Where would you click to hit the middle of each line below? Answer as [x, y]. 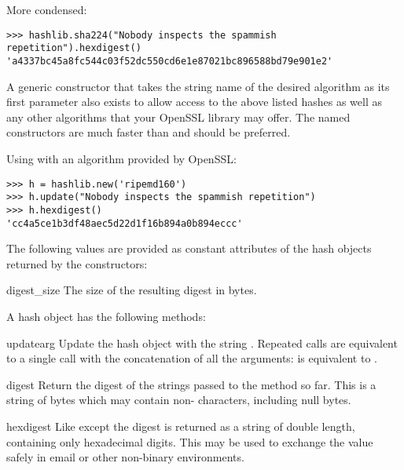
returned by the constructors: [77, 263]
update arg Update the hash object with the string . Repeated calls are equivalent [202, 342]
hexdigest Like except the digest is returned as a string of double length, [181, 426]
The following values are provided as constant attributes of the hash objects [189, 248]
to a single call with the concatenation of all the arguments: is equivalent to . [192, 358]
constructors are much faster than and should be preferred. [149, 132]
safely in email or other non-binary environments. [125, 457]
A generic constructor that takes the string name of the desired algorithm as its [198, 86]
